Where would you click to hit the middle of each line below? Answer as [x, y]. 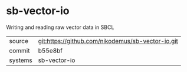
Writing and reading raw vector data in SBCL [60, 27]
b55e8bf [50, 50]
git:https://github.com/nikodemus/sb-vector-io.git [108, 41]
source [19, 41]
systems [21, 60]
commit [19, 50]
